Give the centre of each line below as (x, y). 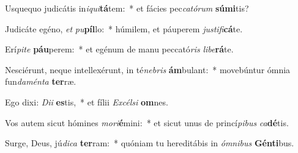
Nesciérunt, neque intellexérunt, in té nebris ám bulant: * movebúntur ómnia (148, 69)
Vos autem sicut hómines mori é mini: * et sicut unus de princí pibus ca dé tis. (147, 122)
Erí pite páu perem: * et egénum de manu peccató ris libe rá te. (119, 49)
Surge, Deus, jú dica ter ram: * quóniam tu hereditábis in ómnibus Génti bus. (150, 143)
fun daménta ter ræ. (41, 81)
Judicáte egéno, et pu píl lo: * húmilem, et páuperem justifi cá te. (124, 28)
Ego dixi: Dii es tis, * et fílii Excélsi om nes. (87, 101)
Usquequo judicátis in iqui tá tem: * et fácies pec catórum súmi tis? (127, 8)
